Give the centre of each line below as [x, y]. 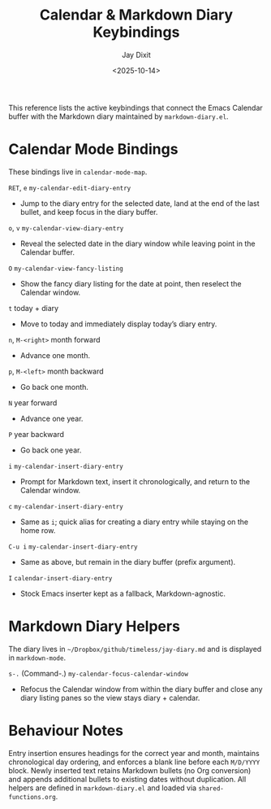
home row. [38, 530]
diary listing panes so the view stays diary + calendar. [110, 697]
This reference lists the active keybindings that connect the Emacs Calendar [136, 107]
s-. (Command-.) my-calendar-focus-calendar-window [99, 673]
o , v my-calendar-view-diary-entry [66, 227]
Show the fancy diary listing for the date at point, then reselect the [131, 283]
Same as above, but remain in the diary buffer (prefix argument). [128, 562]
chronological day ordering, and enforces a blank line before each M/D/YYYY [134, 762]
